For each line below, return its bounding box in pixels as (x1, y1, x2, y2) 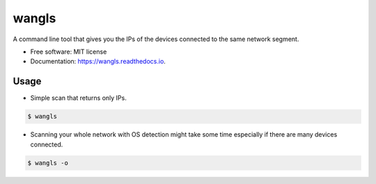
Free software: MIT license (30, 47, 107, 56)
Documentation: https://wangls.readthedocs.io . (30, 57, 166, 66)
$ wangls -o (27, 159, 69, 167)
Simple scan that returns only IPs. (30, 94, 127, 102)
